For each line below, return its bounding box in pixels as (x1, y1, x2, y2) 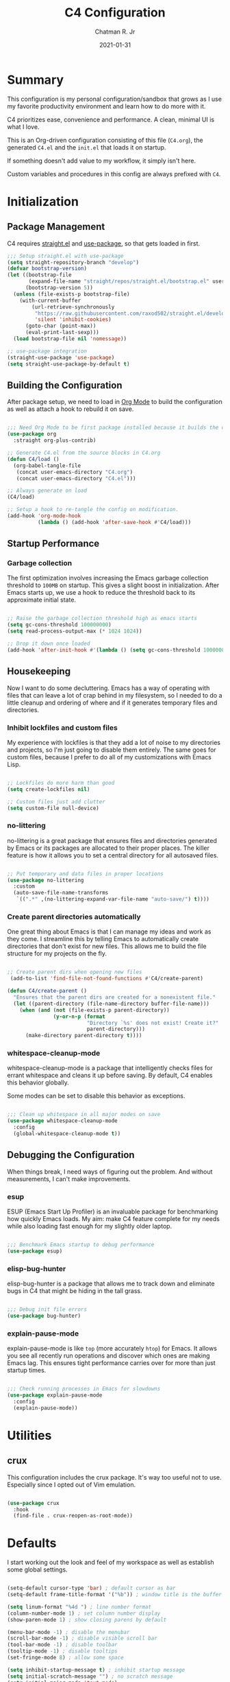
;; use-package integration (7, 348, 88, 355)
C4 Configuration (64, 5, 166, 21)
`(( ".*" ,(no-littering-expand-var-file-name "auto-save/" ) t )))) (16, 896, 210, 903)
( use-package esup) (7, 1247, 63, 1255)
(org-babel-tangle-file (13, 462, 81, 469)
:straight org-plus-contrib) (13, 437, 97, 444)
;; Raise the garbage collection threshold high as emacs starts (7, 615, 197, 622)
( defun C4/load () (7, 455, 60, 462)
